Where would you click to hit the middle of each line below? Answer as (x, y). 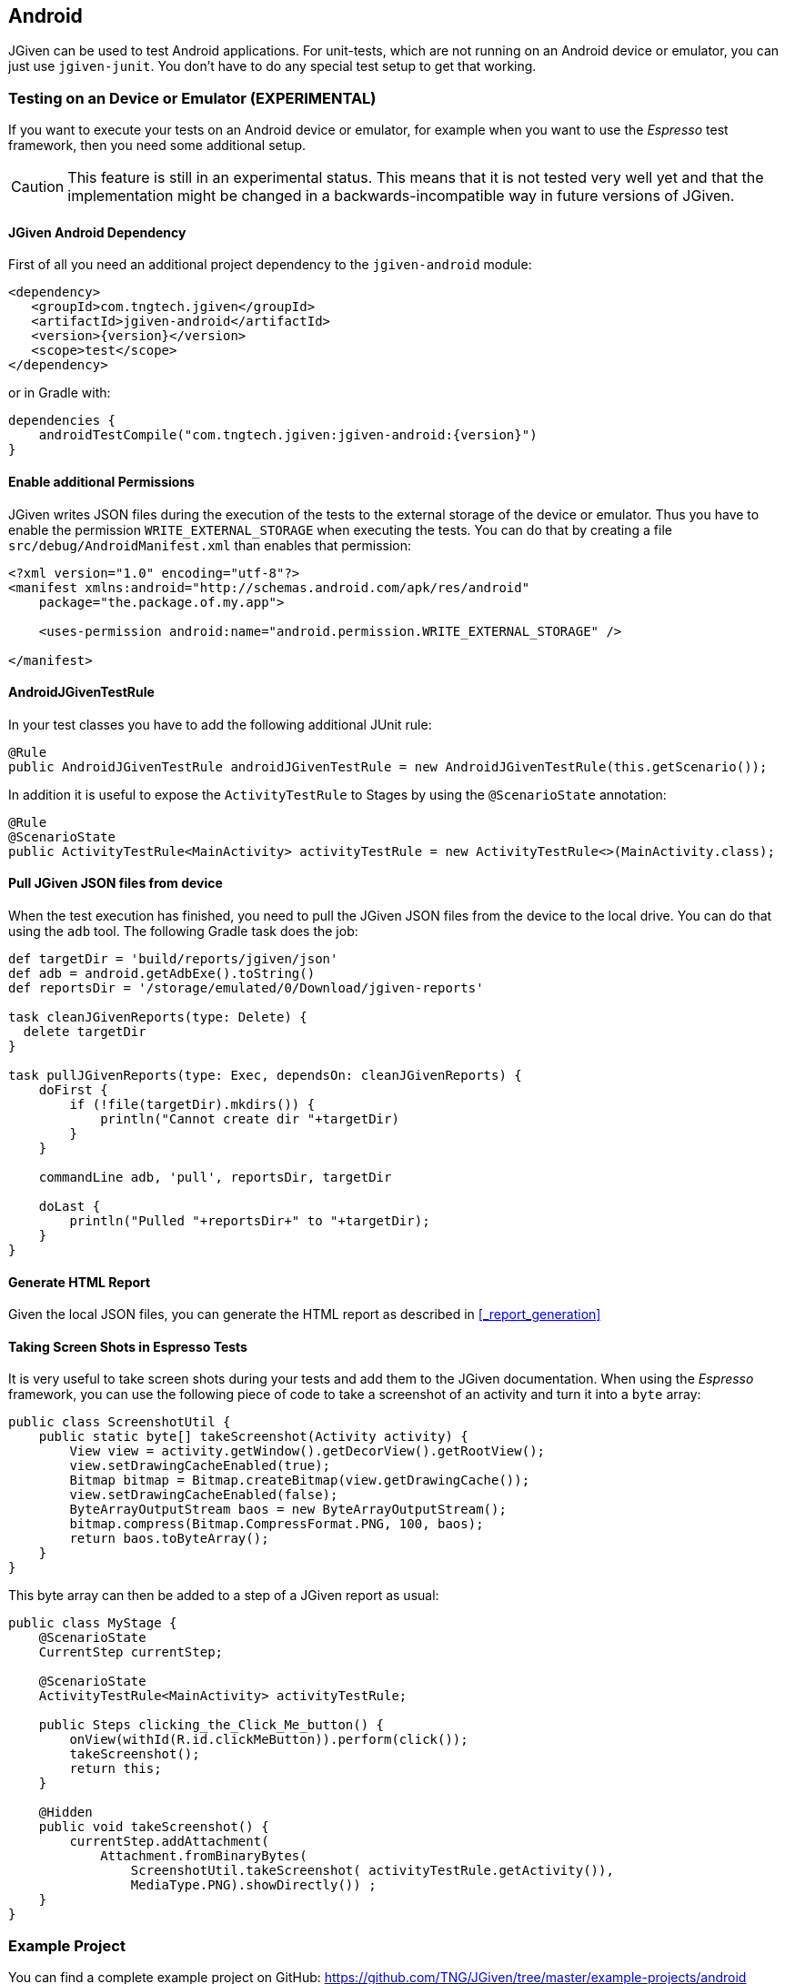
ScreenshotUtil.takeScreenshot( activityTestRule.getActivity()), (372, 1871)
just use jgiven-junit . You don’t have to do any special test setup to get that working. (272, 66)
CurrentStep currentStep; (131, 1652)
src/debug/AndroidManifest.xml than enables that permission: (210, 545)
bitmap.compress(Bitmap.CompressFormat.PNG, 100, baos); (277, 1524)
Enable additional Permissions (101, 482)
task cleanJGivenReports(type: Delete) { (158, 1017)
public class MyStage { (93, 1623)
